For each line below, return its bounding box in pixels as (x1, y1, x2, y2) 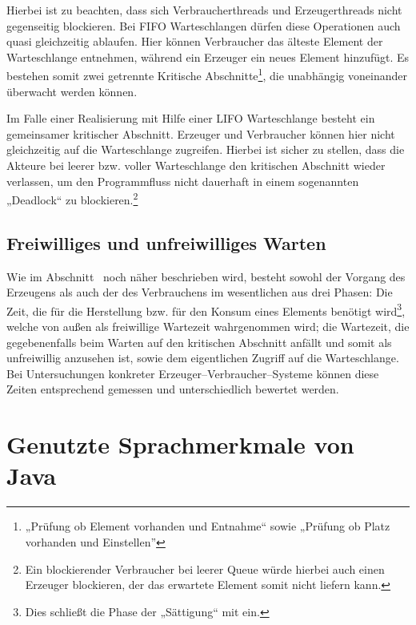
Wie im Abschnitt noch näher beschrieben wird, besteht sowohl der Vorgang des (6, 268, 406, 284)
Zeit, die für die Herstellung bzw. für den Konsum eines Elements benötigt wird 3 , (6, 300, 406, 319)
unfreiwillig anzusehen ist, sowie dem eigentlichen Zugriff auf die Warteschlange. (6, 349, 399, 366)
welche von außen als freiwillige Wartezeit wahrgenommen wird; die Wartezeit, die (6, 318, 410, 335)
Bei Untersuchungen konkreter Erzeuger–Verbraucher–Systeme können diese (6, 365, 379, 381)
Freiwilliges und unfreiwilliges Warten (6, 230, 326, 255)
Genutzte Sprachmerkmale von (6, 428, 354, 461)
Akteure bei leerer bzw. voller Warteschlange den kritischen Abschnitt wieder (6, 157, 386, 173)
